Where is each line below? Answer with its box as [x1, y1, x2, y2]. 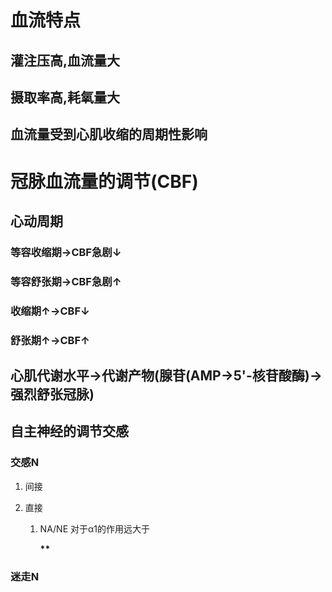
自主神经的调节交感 [10, 423, 129, 440]
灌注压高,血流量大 [10, 52, 121, 69]
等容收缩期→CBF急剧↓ [10, 245, 122, 259]
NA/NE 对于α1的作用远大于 [39, 522, 151, 535]
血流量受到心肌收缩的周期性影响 [10, 126, 208, 143]
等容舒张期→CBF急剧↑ [10, 274, 122, 288]
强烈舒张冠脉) [10, 386, 95, 403]
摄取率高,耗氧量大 [10, 89, 121, 106]
